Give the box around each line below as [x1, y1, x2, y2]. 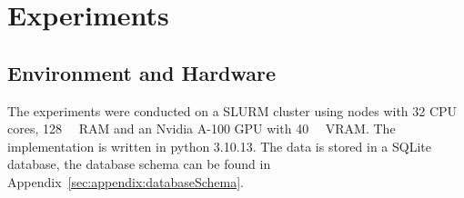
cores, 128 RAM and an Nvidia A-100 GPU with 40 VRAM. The [7, 119, 396, 138]
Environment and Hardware [7, 58, 277, 86]
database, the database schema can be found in [7, 154, 271, 173]
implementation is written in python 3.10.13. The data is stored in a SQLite [7, 136, 432, 155]
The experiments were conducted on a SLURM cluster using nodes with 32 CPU [7, 101, 458, 120]
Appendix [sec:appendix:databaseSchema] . [7, 172, 244, 191]
